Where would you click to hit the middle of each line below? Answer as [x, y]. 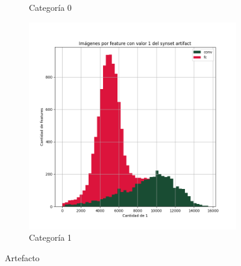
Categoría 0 [50, 7]
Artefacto [22, 257]
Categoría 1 [50, 237]
